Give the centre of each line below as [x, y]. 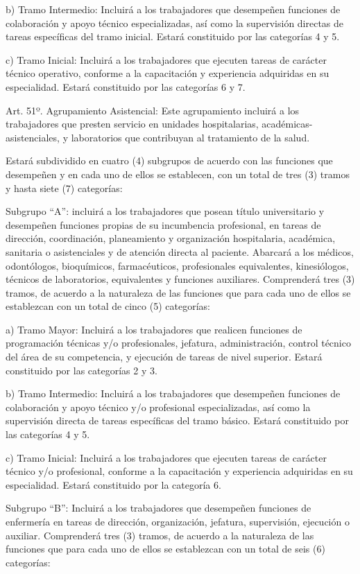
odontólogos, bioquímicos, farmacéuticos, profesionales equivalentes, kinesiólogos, [177, 265]
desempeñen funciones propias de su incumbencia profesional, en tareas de [163, 224]
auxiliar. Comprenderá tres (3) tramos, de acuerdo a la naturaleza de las [160, 535]
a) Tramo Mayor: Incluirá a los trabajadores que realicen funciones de [154, 329]
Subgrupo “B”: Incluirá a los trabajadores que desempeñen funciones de [158, 508]
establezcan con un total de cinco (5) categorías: [108, 306]
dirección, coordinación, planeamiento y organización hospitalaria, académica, [171, 238]
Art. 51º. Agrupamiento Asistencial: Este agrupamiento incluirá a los [153, 110]
